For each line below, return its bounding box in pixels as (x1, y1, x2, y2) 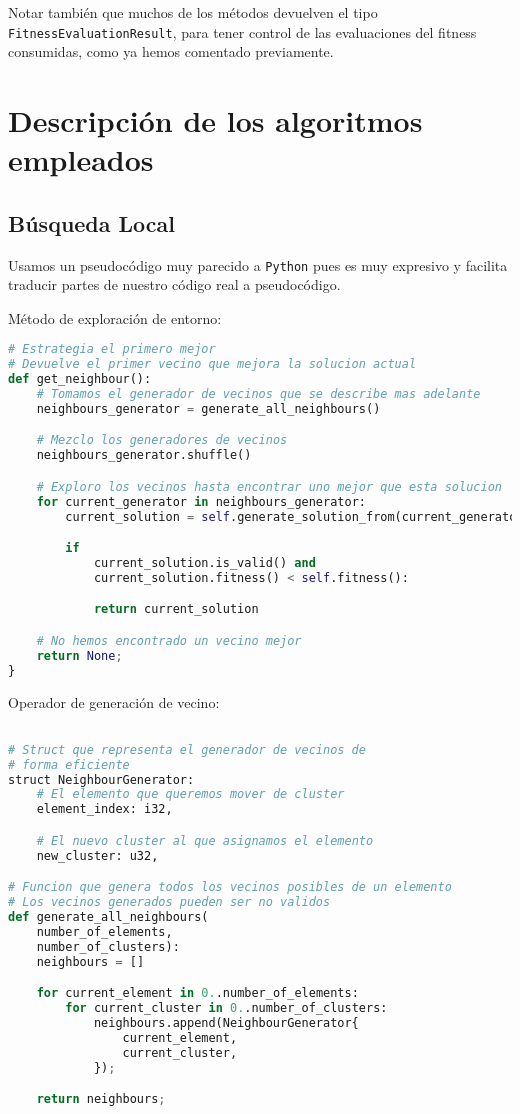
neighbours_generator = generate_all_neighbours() (36, 401, 381, 416)
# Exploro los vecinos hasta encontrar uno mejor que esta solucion (36, 479, 502, 494)
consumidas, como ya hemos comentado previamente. (8, 41, 334, 62)
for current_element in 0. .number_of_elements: (36, 986, 359, 1001)
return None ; (36, 648, 123, 663)
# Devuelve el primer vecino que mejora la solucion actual (8, 357, 417, 372)
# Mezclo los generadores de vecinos (36, 433, 288, 448)
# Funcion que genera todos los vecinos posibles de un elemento (8, 880, 452, 895)
